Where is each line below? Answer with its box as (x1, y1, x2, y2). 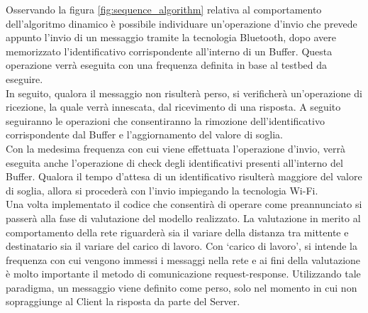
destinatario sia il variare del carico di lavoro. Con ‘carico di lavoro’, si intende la (6, 238, 357, 253)
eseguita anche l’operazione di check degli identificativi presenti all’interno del (6, 155, 343, 170)
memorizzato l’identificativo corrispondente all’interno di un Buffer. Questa (6, 43, 333, 58)
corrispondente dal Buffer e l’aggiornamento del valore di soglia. (6, 127, 283, 142)
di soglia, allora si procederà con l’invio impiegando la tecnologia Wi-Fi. (6, 182, 318, 197)
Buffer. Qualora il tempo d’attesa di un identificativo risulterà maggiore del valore (6, 169, 362, 184)
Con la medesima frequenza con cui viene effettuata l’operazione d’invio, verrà (6, 141, 345, 155)
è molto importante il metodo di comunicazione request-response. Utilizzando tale (6, 266, 361, 281)
